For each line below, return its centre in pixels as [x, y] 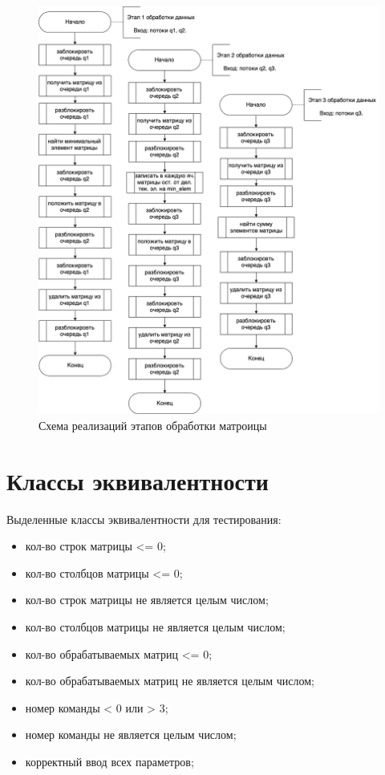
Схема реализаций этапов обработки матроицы [153, 425]
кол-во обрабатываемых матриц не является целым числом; [170, 681]
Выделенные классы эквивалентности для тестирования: [144, 519]
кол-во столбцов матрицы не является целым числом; [155, 627]
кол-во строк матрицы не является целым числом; [147, 600]
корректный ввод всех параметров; [109, 762]
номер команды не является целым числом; [131, 734]
